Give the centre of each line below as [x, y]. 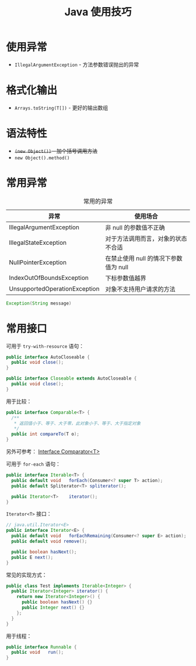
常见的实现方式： [27, 575]
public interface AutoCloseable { [48, 357]
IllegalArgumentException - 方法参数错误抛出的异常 [76, 64]
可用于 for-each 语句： [34, 464]
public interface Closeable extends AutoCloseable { [71, 378]
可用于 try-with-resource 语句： [45, 346]
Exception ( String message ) [39, 303]
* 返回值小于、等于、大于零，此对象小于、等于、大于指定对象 [77, 423]
